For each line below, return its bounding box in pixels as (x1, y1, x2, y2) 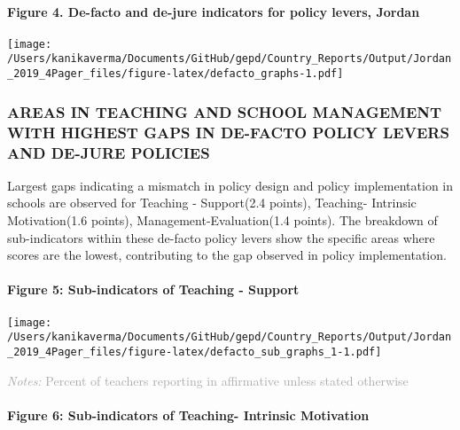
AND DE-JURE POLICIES (7, 141, 210, 163)
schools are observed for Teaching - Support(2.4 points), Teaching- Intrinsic (7, 193, 417, 212)
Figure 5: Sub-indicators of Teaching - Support (7, 280, 300, 299)
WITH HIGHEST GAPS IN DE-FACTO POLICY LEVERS (7, 121, 449, 143)
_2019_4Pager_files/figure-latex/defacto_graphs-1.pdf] (7, 67, 344, 81)
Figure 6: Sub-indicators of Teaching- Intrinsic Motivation (7, 405, 370, 424)
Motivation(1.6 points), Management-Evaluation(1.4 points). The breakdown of (7, 211, 438, 230)
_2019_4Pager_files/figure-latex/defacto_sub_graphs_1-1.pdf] (7, 345, 382, 358)
